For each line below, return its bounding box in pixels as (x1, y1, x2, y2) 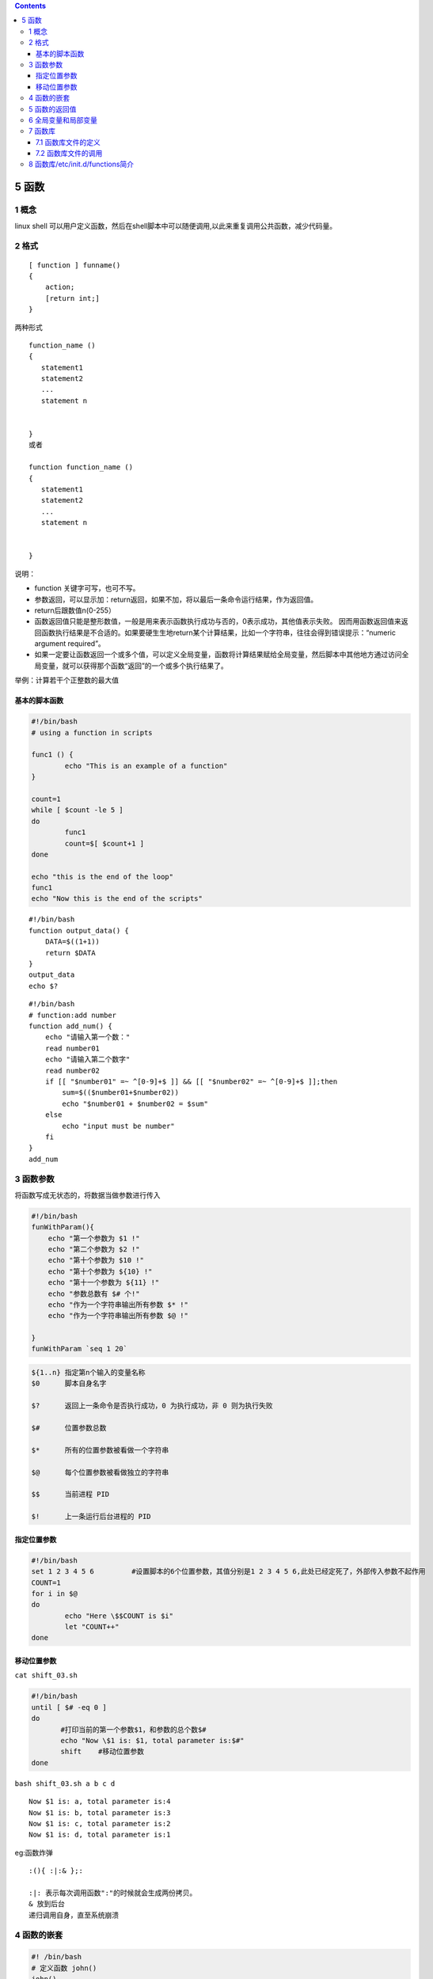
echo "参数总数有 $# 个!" (47, 1289, 140, 1298)
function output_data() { (28, 926, 130, 935)
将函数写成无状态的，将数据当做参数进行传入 (14, 1190, 161, 1199)
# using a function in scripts (31, 728, 154, 737)
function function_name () (28, 463, 134, 472)
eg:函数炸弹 (14, 1848, 53, 1857)
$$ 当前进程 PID (31, 1490, 110, 1499)
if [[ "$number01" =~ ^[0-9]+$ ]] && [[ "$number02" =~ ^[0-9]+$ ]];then (44, 1077, 338, 1086)
